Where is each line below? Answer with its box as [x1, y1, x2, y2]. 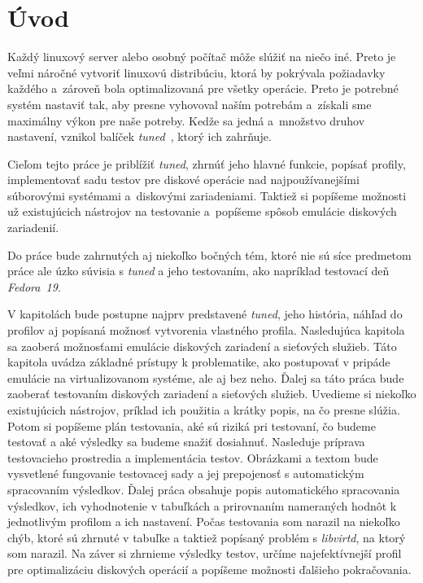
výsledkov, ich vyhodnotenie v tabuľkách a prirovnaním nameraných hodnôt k [7, 497, 397, 514]
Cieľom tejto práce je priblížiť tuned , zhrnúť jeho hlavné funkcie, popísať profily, [7, 155, 406, 172]
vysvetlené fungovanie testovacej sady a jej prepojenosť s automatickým [7, 465, 364, 482]
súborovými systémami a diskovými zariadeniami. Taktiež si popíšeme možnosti [7, 186, 407, 204]
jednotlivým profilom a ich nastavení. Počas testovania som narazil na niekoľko [7, 513, 400, 530]
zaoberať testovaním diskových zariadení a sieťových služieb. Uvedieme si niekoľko [7, 385, 416, 402]
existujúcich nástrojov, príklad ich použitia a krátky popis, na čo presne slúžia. [7, 401, 400, 418]
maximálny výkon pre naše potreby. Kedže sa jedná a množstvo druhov [7, 112, 365, 129]
